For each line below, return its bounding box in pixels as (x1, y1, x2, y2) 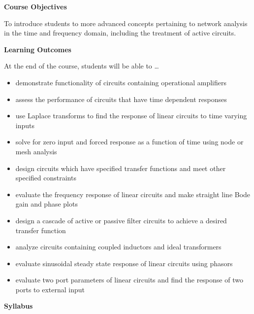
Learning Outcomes (4, 44, 71, 54)
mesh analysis (15, 146, 57, 156)
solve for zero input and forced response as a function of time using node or (15, 137, 244, 147)
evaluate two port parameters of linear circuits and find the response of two (15, 275, 243, 285)
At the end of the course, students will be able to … (4, 61, 159, 71)
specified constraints (15, 173, 76, 183)
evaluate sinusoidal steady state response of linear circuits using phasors (15, 258, 233, 268)
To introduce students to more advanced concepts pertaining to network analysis (4, 18, 248, 28)
